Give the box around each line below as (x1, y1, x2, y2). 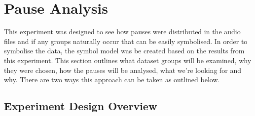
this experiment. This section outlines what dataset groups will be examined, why (4, 55, 252, 65)
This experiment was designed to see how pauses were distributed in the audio (4, 26, 241, 37)
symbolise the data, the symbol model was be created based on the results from (4, 46, 245, 56)
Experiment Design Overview (4, 98, 157, 114)
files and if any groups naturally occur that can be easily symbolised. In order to (4, 36, 248, 46)
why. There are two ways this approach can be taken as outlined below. (4, 74, 220, 85)
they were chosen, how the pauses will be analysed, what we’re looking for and (4, 65, 242, 75)
